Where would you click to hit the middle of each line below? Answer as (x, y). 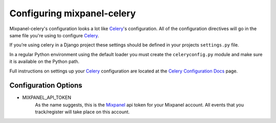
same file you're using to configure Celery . (54, 35)
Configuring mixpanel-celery (73, 13)
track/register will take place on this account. (82, 112)
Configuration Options (46, 85)
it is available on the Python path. (44, 62)
